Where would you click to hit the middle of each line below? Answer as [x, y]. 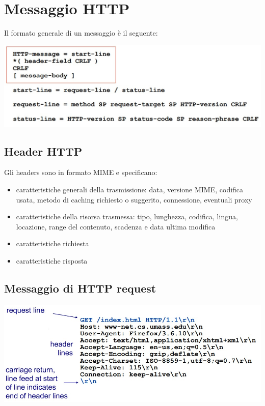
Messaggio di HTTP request [80, 288]
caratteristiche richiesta [52, 243]
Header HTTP [43, 151]
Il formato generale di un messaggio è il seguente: [81, 33]
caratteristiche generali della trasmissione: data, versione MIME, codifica [130, 190]
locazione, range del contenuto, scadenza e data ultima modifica [116, 226]
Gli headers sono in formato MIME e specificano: [81, 172]
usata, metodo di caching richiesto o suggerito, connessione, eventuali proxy [134, 199]
